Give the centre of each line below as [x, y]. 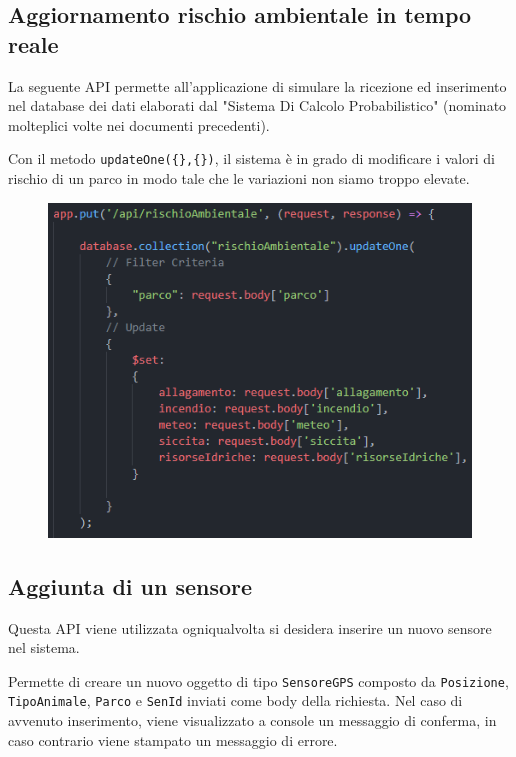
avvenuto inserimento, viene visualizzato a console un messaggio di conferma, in [252, 720]
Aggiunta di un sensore [130, 585]
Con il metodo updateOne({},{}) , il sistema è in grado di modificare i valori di [251, 158]
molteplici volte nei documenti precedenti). [139, 124]
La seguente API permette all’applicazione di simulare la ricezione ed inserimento [257, 85]
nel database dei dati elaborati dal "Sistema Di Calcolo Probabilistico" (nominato [257, 105]
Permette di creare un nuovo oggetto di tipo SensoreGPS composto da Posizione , [258, 680]
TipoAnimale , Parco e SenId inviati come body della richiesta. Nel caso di [235, 700]
